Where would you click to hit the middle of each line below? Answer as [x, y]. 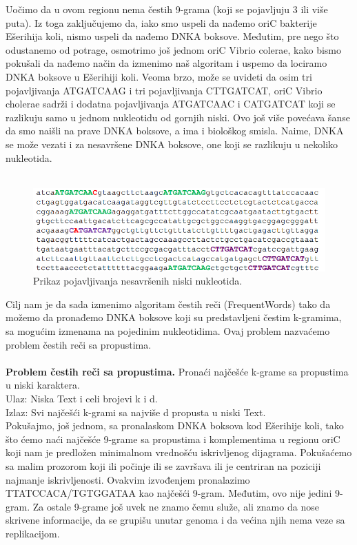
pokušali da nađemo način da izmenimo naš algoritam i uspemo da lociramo [166, 63]
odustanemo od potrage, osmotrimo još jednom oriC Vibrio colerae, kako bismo [174, 49]
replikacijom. [33, 533]
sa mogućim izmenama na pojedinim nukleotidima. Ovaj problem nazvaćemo [168, 331]
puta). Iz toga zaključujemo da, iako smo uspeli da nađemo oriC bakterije [161, 22]
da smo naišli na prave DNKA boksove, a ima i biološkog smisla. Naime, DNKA [175, 131]
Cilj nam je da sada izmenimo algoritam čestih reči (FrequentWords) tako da [168, 304]
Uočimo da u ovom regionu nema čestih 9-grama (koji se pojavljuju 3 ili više [167, 9]
